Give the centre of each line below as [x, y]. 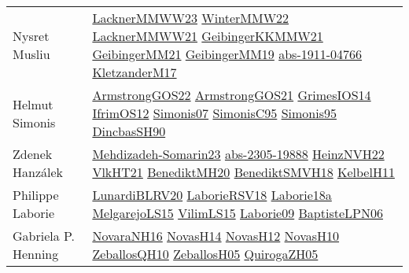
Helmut [33, 104]
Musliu [31, 54]
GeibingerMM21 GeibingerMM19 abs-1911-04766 [227, 54]
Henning [36, 254]
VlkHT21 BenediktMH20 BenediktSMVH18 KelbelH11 [243, 172]
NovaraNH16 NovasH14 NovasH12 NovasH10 [216, 236]
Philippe [36, 195]
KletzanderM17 [134, 72]
